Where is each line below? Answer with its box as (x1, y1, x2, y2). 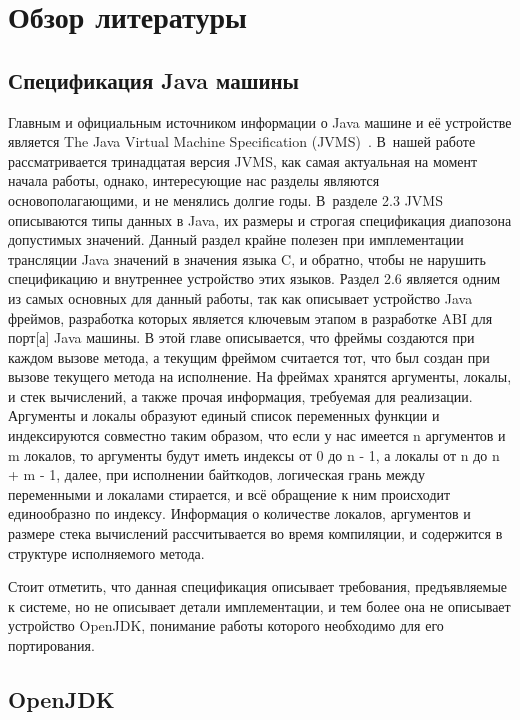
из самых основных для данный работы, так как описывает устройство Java (8, 287, 473, 308)
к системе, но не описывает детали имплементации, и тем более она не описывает (8, 595, 511, 616)
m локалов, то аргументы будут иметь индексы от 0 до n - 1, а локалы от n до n (8, 444, 500, 465)
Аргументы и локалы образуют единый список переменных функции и (8, 405, 440, 426)
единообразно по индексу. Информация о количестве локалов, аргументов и (8, 503, 471, 524)
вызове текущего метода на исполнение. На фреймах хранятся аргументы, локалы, (8, 366, 512, 387)
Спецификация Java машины (8, 64, 300, 95)
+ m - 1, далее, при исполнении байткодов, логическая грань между (8, 464, 425, 485)
